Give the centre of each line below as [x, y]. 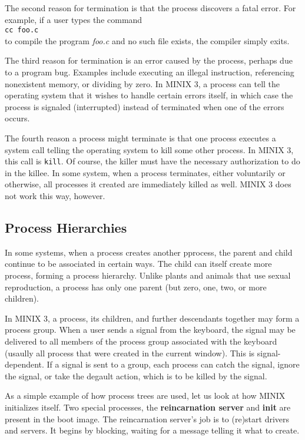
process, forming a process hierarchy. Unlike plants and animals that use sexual [148, 275]
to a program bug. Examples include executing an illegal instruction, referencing [150, 72]
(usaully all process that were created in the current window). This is [130, 353]
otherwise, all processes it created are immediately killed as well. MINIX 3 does [148, 184]
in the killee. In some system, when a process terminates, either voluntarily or [145, 172]
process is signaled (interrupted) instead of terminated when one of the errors [145, 106]
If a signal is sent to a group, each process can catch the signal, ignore [173, 364]
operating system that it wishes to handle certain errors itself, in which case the [149, 95]
